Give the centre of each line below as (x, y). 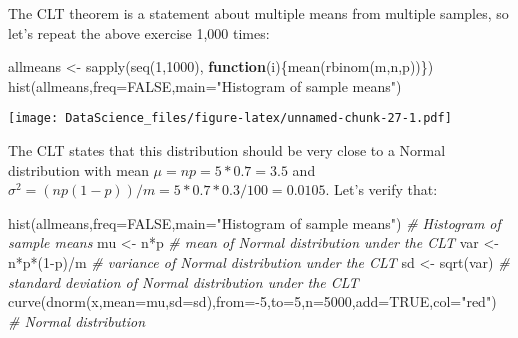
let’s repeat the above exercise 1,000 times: (139, 32)
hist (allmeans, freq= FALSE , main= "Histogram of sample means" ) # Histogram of (254, 222)
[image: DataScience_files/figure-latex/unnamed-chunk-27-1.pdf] (230, 118)
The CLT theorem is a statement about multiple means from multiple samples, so (258, 13)
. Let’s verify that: (381, 189)
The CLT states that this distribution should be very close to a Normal (227, 150)
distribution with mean (78, 169)
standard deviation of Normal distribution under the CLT (183, 281)
